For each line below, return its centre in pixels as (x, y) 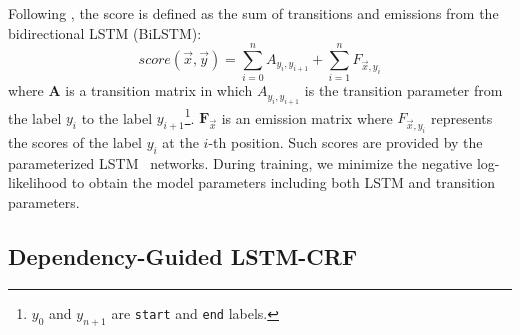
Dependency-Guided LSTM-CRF (183, 256)
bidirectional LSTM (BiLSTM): (105, 32)
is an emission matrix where (307, 117)
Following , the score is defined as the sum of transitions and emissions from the (253, 13)
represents (462, 117)
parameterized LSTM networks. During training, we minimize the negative (240, 162)
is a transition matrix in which (159, 90)
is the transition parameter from (403, 90)
